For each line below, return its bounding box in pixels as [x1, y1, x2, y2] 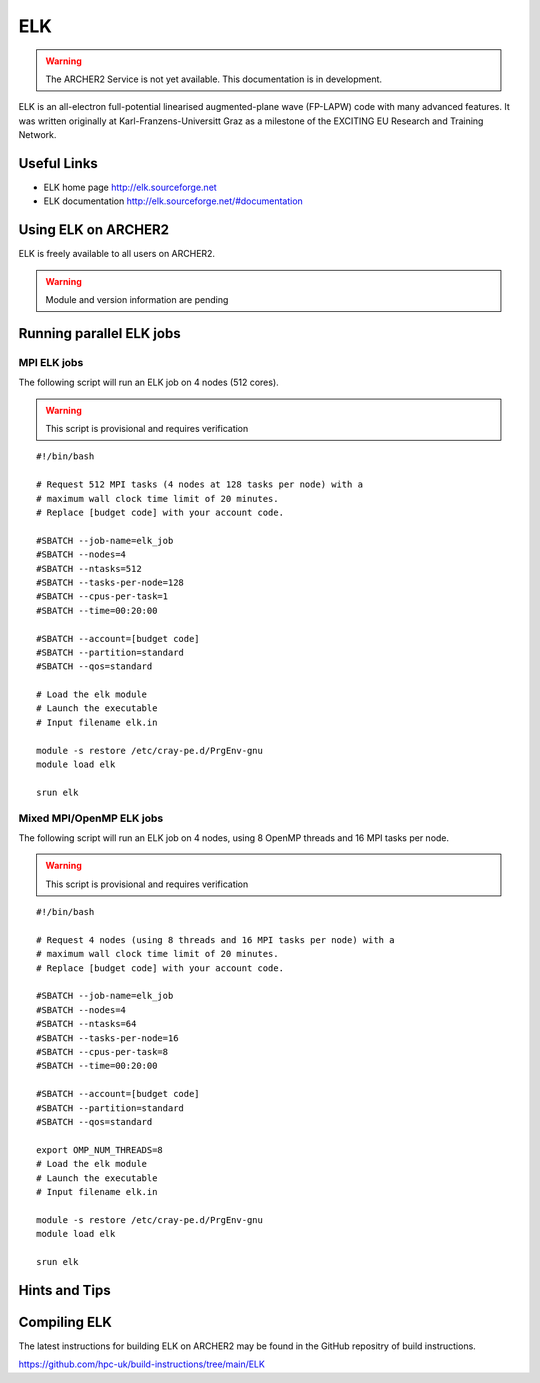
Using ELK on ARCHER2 [18, 221, 170, 239]
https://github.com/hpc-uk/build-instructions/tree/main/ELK [18, 1358, 265, 1370]
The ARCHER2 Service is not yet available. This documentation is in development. [45, 73, 383, 85]
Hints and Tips [18, 1281, 111, 1299]
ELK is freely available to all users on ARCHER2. [18, 248, 215, 260]
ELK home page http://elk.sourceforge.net [43, 181, 217, 194]
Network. [18, 129, 57, 141]
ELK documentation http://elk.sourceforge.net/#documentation [43, 195, 304, 207]
